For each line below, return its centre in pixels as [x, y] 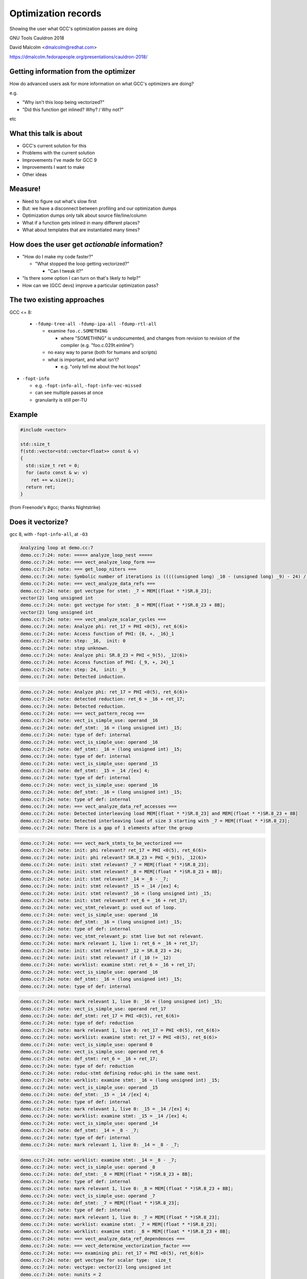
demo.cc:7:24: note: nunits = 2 [61, 1274]
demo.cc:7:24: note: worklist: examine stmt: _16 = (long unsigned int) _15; [120, 1080]
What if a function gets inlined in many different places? [81, 223]
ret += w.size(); [53, 480]
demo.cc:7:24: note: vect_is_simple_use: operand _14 [89, 1123]
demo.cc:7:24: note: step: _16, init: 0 [73, 641]
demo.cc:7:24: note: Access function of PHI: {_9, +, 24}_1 [97, 662]
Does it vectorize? [39, 522]
